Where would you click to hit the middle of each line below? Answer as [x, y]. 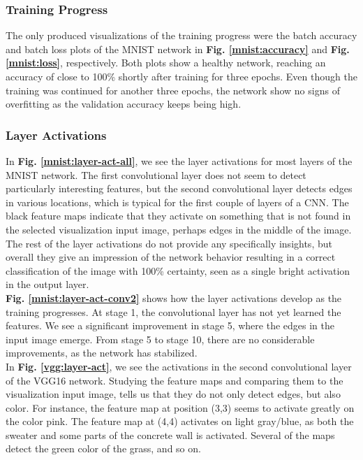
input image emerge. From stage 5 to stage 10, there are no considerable [160, 339]
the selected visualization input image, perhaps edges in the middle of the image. [179, 229]
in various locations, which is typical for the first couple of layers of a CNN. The [177, 202]
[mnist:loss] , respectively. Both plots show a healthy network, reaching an [166, 63]
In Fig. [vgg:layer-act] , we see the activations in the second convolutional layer [179, 366]
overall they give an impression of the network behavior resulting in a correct [171, 257]
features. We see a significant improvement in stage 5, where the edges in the [170, 325]
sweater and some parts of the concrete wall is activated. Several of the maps [170, 434]
